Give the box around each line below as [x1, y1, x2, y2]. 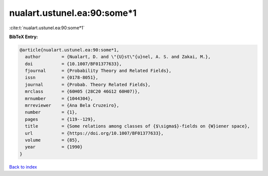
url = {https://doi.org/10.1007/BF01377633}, [25, 130, 164, 136]
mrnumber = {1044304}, [25, 96, 93, 101]
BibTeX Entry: [9, 34, 38, 40]
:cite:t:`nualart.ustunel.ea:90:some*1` [9, 25, 85, 31]
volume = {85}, [25, 137, 80, 143]
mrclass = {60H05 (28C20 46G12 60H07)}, [25, 89, 140, 94]
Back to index [9, 164, 37, 170]
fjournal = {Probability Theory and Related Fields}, [25, 68, 172, 74]
